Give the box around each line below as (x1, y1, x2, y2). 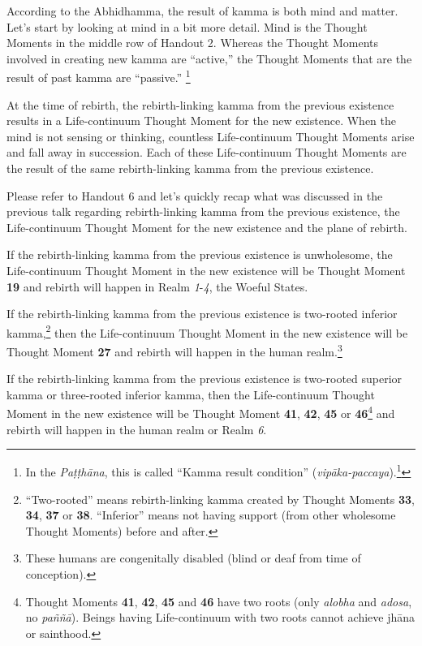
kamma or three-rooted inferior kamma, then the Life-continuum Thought (6, 385, 375, 403)
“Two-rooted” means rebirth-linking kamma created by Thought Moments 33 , (25, 490, 415, 507)
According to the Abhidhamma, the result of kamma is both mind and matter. (6, 2, 398, 19)
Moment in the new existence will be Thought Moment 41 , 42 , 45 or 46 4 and (6, 403, 395, 422)
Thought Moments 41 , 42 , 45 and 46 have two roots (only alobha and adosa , (25, 592, 412, 609)
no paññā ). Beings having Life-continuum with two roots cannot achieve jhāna (25, 609, 416, 626)
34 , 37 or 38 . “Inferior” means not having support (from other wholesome (25, 506, 396, 523)
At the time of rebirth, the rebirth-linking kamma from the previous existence (6, 96, 394, 113)
